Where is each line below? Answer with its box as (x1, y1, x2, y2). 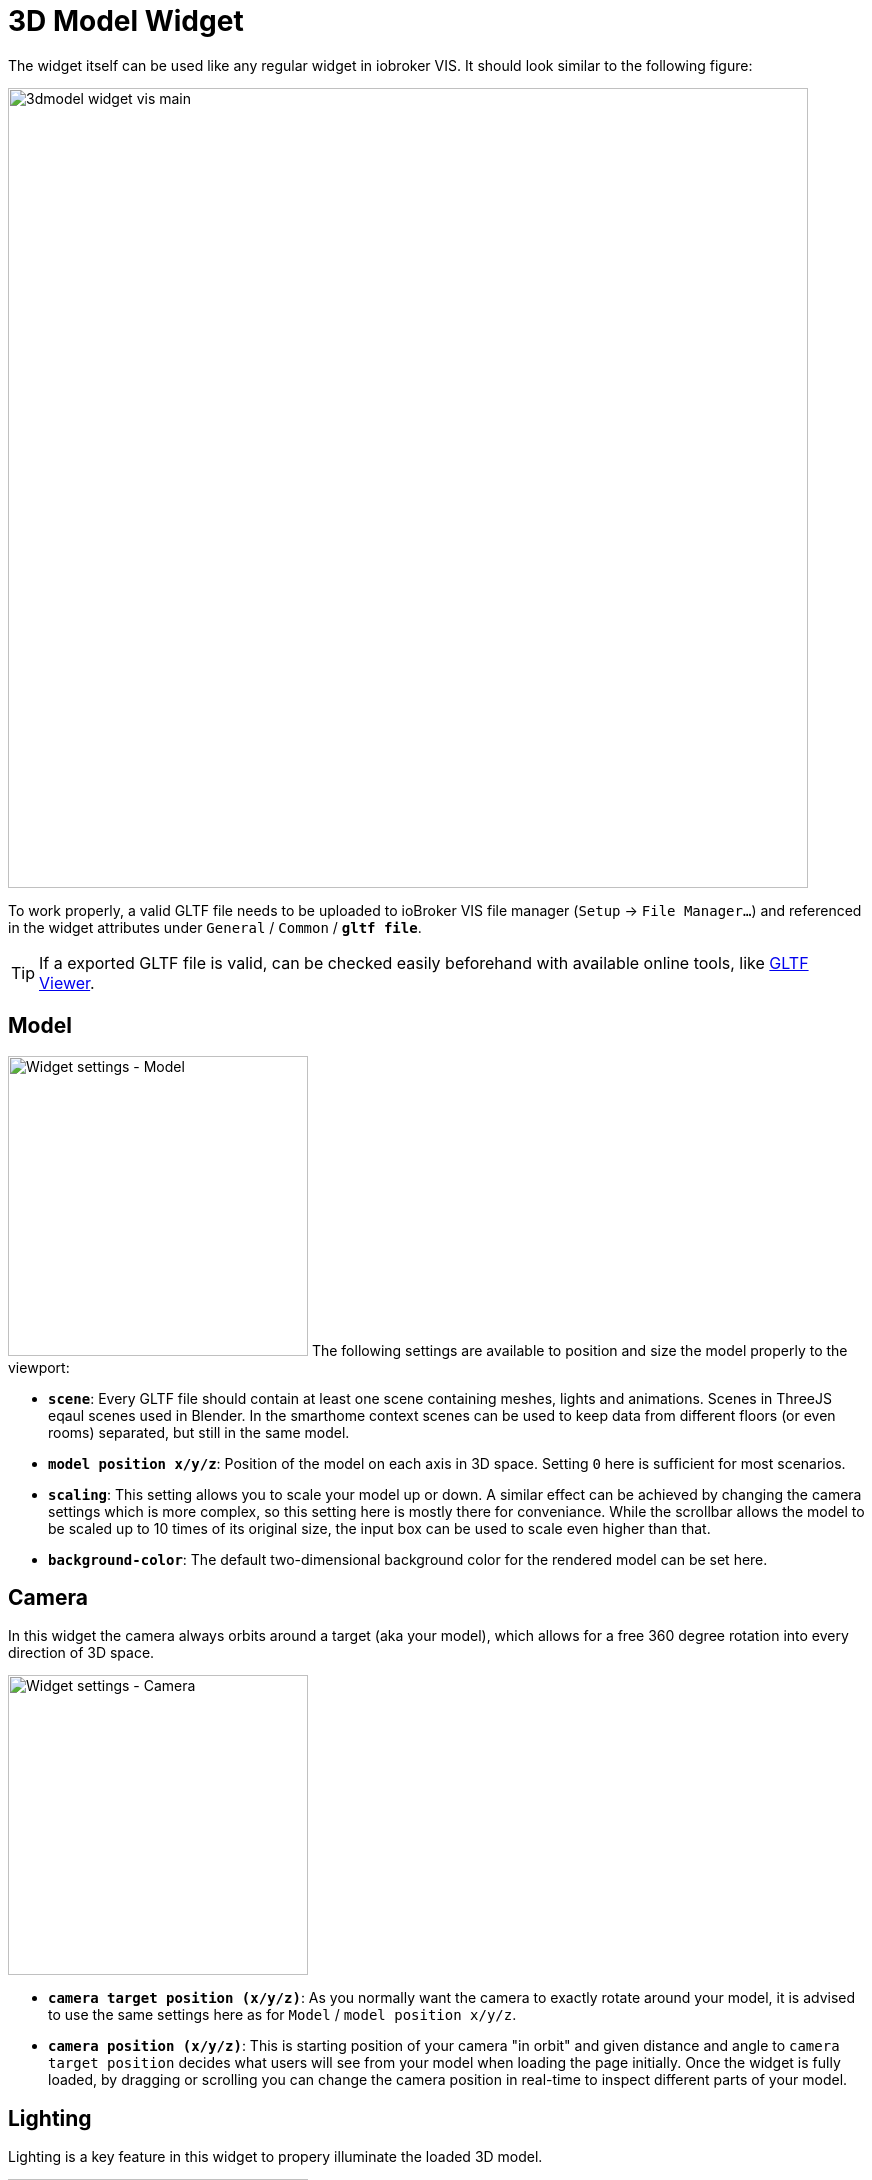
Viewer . (39, 972, 95, 993)
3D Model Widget (8, 4, 244, 38)
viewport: (8, 1358, 70, 1376)
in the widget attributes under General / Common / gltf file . (8, 918, 422, 936)
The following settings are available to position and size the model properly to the (311, 1341, 848, 1359)
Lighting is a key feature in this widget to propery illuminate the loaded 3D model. (8, 2148, 543, 2166)
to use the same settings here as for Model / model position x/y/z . (48, 2006, 517, 2024)
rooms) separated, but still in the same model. (48, 1423, 350, 1441)
